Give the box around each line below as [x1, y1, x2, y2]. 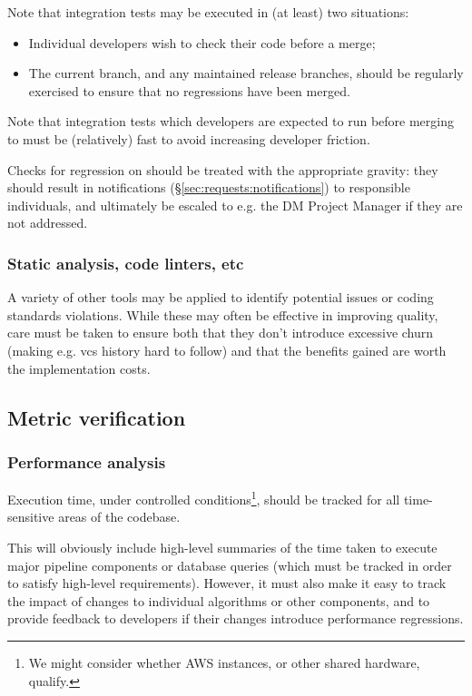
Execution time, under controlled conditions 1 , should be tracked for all [7, 487, 400, 508]
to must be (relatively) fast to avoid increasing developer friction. [7, 129, 370, 148]
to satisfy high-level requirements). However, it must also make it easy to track [7, 573, 447, 593]
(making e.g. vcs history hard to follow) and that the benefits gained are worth [7, 340, 447, 359]
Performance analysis [7, 450, 166, 473]
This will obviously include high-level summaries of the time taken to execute [7, 537, 438, 556]
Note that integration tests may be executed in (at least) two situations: [7, 3, 409, 21]
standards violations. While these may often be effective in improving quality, [7, 305, 438, 324]
